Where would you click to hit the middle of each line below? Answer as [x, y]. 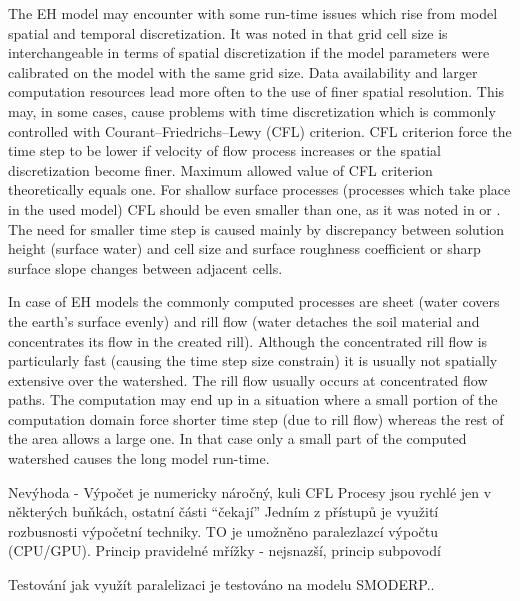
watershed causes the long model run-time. [139, 458]
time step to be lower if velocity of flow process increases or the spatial [224, 150]
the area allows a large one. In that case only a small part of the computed [237, 438]
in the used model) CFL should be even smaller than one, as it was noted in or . [254, 208]
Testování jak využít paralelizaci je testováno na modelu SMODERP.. [221, 584]
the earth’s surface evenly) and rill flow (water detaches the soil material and [244, 320]
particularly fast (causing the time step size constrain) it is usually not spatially [253, 360]
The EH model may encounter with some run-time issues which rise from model [253, 13]
